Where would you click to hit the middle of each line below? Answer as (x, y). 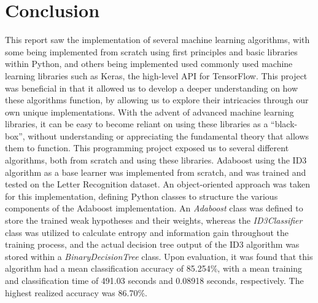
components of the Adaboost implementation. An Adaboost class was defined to (154, 208)
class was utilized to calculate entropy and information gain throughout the (147, 232)
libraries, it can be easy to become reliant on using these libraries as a (137, 124)
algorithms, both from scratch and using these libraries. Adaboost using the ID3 (156, 160)
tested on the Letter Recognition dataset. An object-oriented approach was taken (157, 184)
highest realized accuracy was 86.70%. (76, 292)
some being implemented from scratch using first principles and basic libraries (151, 51)
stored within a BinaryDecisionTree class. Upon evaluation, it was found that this (159, 256)
